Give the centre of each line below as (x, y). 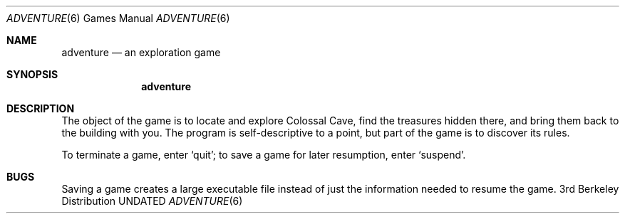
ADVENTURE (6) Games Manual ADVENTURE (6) (118, 18)
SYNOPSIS (32, 74)
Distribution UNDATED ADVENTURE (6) (152, 201)
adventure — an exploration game (141, 52)
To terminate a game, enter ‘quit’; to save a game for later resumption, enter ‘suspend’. (264, 155)
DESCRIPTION (41, 108)
